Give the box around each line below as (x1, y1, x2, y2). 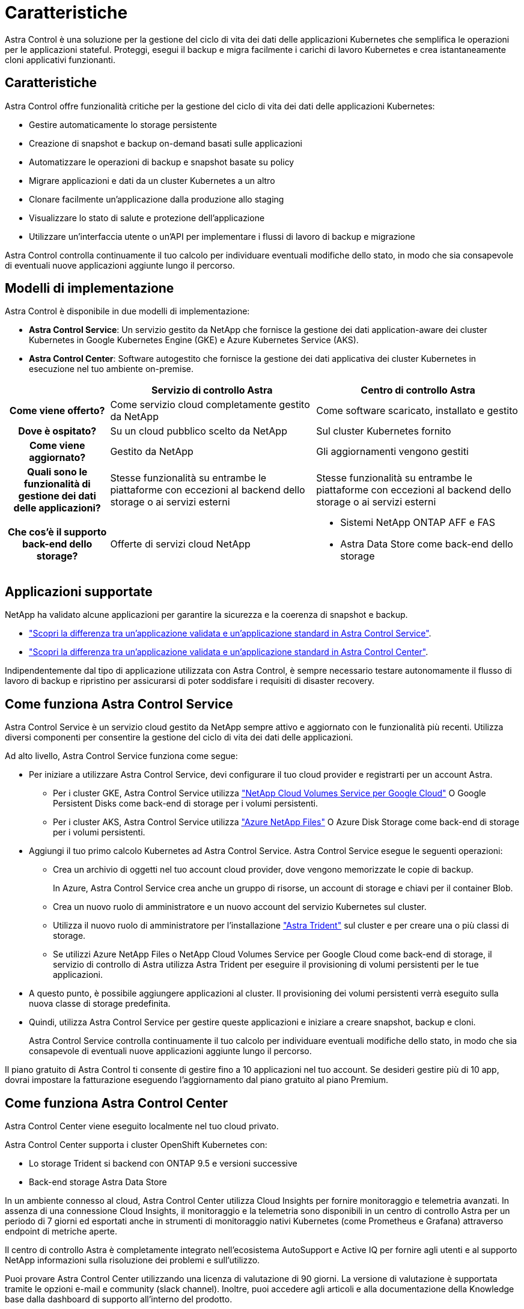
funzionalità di (23, 478, 91, 490)
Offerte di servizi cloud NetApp (110, 538, 251, 551)
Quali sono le (27, 466, 88, 478)
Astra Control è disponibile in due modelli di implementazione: (5, 306, 250, 317)
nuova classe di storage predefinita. (29, 998, 171, 1009)
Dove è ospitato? (18, 425, 97, 438)
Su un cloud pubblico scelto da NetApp (110, 425, 287, 438)
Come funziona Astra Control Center (5, 1095, 228, 1111)
